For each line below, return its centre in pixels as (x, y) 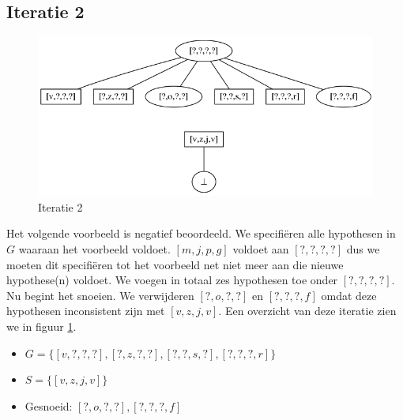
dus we (363, 249)
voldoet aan (261, 249)
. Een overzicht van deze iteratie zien (307, 311)
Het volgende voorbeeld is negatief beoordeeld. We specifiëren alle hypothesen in (201, 233)
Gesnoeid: (49, 405)
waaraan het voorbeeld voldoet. (94, 249)
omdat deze (349, 295)
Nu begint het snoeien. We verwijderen (100, 295)
